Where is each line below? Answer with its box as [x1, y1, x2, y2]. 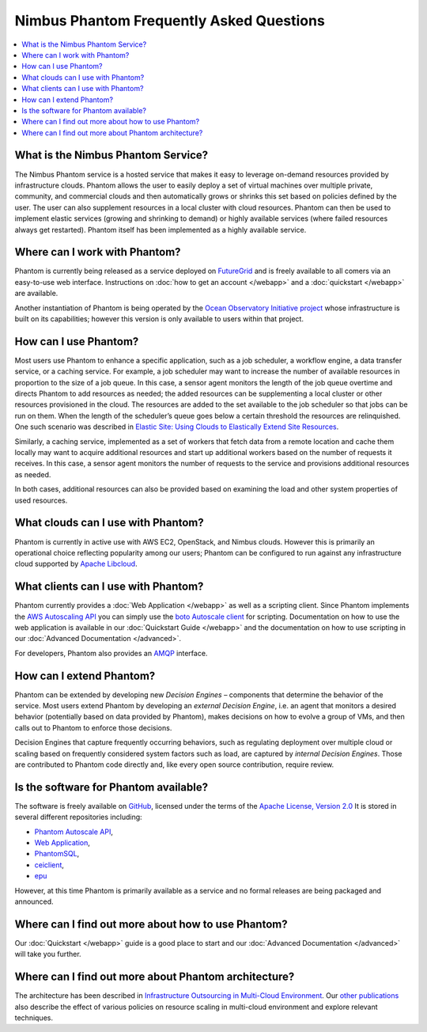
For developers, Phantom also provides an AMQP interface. [14, 648, 208, 658]
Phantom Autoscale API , [34, 827, 114, 837]
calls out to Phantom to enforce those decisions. [14, 723, 172, 732]
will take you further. [14, 950, 82, 959]
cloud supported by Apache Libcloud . [14, 559, 138, 569]
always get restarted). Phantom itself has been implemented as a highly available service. [14, 225, 307, 234]
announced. [14, 897, 55, 906]
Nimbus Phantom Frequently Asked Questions [14, 12, 326, 29]
